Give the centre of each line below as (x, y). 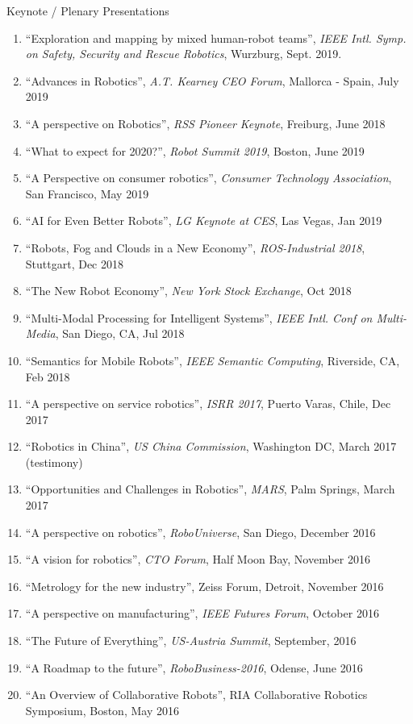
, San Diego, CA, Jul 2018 (120, 333)
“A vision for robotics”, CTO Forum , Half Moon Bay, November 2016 (198, 559)
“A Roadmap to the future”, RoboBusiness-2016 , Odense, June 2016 (194, 667)
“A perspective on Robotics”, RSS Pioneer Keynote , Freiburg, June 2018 (205, 123)
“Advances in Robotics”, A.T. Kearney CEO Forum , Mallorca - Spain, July (212, 80)
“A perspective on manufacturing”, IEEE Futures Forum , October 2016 (202, 613)
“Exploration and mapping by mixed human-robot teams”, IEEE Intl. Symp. (216, 37)
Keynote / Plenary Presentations (88, 10)
